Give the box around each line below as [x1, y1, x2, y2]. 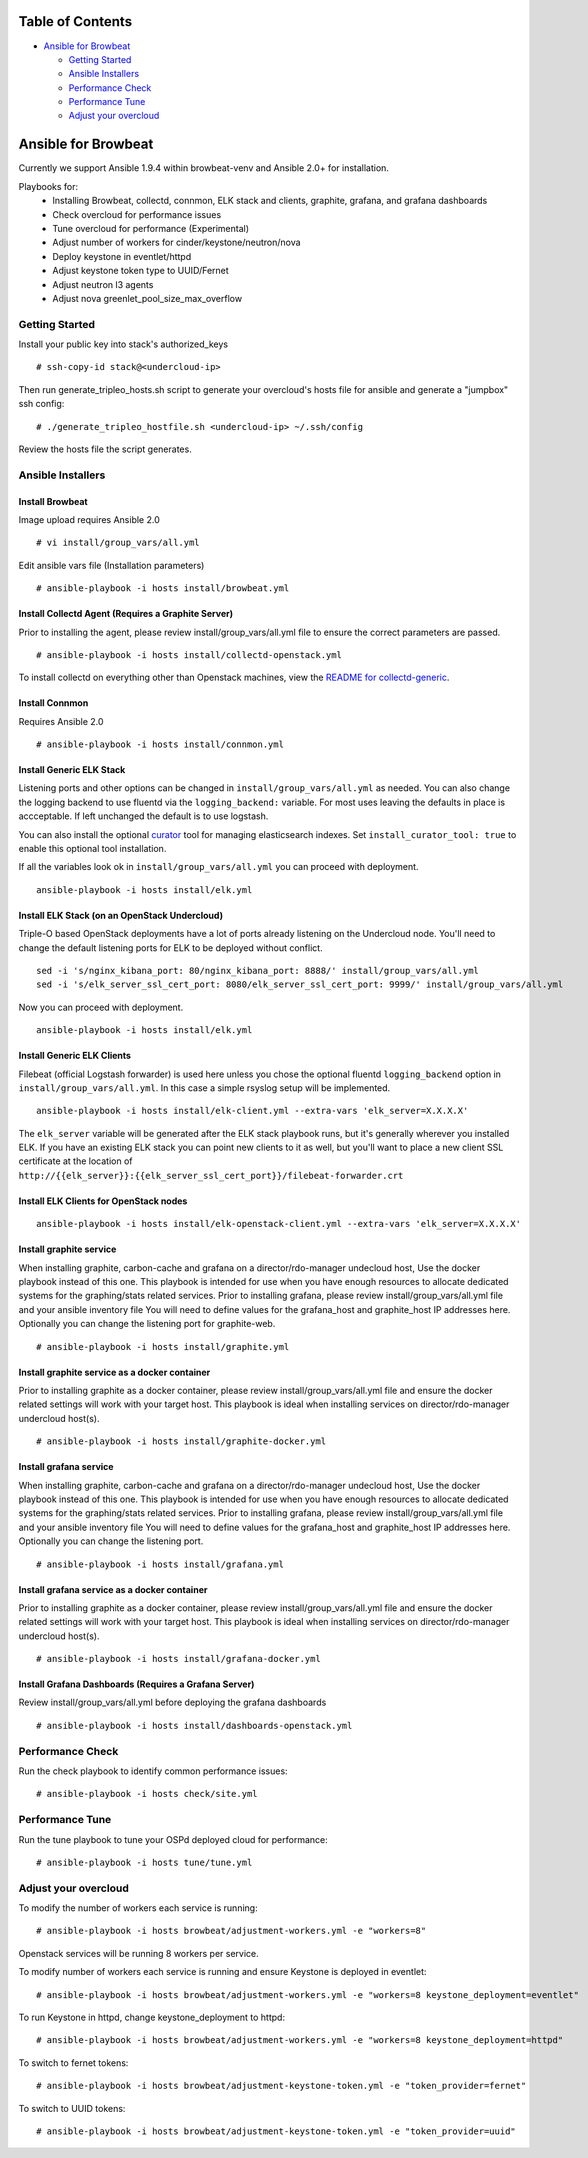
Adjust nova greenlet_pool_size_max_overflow [52, 292, 243, 304]
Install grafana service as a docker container [18, 1583, 208, 1595]
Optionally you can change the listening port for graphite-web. [18, 1318, 276, 1330]
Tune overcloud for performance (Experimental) [52, 222, 250, 234]
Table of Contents [18, 13, 133, 30]
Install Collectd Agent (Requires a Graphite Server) [18, 608, 234, 620]
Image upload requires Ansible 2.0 [18, 513, 160, 525]
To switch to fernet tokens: [18, 2056, 129, 2069]
